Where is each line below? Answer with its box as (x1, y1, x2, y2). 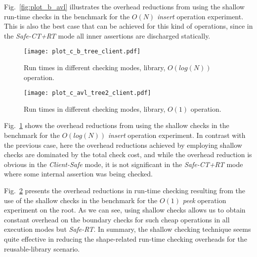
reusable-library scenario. (4, 243, 80, 254)
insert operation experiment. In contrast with (108, 130, 246, 140)
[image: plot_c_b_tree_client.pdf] (24, 48, 141, 55)
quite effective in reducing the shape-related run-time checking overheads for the (4, 234, 247, 244)
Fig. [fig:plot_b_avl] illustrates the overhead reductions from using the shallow (4, 1, 245, 11)
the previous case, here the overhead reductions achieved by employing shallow (4, 139, 242, 150)
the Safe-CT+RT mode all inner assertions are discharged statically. (4, 30, 211, 41)
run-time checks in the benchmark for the (4, 11, 130, 21)
